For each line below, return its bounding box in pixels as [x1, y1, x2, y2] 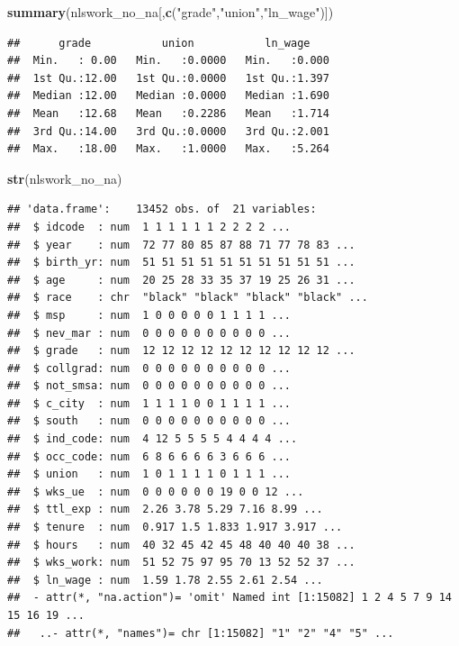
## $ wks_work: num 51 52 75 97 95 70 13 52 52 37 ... [7, 556, 355, 569]
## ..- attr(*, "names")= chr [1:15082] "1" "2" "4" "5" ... [7, 626, 394, 640]
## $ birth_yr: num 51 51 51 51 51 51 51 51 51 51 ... [7, 256, 355, 269]
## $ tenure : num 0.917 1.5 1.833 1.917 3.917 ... [7, 521, 343, 534]
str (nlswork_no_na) [7, 168, 122, 187]
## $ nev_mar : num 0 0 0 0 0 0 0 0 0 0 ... [7, 326, 291, 340]
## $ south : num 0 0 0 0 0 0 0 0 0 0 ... [7, 414, 291, 428]
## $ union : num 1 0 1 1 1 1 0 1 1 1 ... [7, 468, 291, 481]
